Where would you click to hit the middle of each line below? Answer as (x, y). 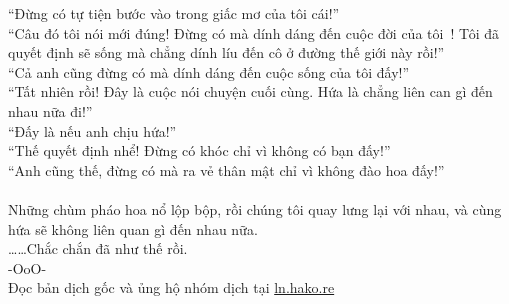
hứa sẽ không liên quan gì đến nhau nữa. (133, 228)
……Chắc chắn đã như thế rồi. (98, 248)
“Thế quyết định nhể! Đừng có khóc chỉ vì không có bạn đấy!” (199, 150)
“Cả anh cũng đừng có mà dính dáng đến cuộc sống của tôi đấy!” (209, 71)
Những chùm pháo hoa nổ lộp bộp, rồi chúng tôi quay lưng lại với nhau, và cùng (255, 208)
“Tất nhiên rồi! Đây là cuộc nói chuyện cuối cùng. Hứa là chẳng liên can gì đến (250, 91)
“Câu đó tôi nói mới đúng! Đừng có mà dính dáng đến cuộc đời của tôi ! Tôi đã (254, 32)
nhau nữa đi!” (50, 110)
